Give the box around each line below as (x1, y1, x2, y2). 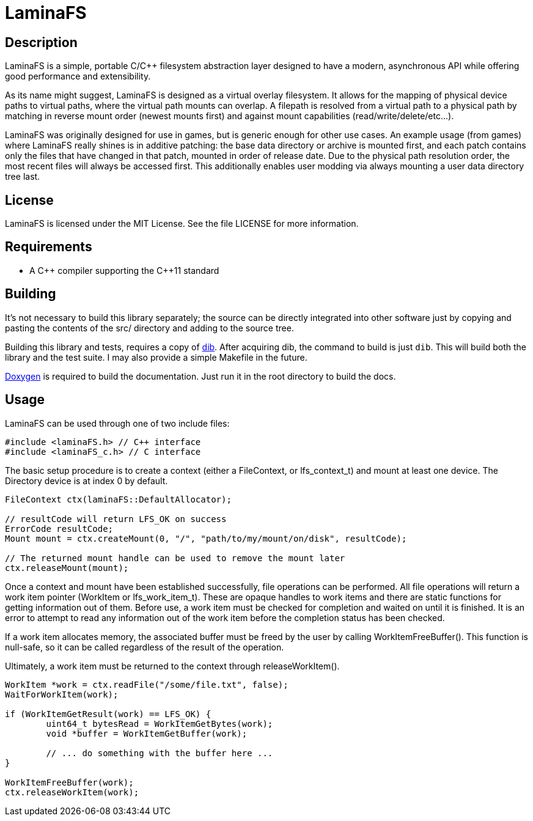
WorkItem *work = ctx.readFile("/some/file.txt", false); (5, 679, 289, 690)
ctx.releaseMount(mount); (5, 562, 129, 573)
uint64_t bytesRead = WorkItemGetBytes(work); (46, 718, 273, 729)
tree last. (5, 171, 40, 182)
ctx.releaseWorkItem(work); (5, 787, 139, 797)
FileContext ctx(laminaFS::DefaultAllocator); (5, 494, 232, 504)
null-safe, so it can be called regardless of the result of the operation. (5, 641, 284, 652)
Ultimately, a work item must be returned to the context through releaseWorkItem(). (5, 660, 340, 671)
